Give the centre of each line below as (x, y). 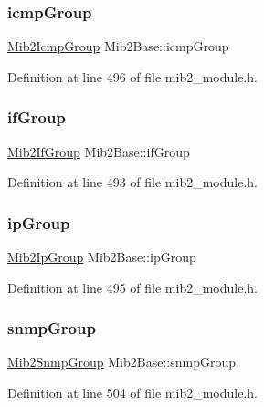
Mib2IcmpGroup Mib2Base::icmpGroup (118, 46)
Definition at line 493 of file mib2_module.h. (133, 182)
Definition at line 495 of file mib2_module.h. (133, 287)
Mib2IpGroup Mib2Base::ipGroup (102, 257)
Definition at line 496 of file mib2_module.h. (133, 76)
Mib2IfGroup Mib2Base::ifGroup (99, 151)
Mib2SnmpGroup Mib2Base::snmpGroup (121, 362)
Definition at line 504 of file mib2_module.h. (133, 393)
